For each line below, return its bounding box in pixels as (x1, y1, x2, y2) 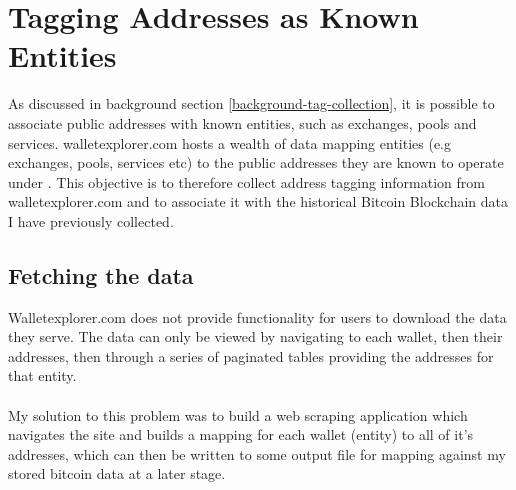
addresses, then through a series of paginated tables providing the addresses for (8, 345, 494, 366)
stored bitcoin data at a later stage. (8, 463, 226, 484)
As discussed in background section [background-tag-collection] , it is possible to (8, 93, 495, 114)
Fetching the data (8, 259, 194, 290)
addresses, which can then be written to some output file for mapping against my (8, 443, 506, 464)
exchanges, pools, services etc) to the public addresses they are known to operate (8, 152, 504, 173)
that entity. (8, 365, 77, 386)
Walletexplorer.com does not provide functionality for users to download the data (8, 306, 507, 327)
